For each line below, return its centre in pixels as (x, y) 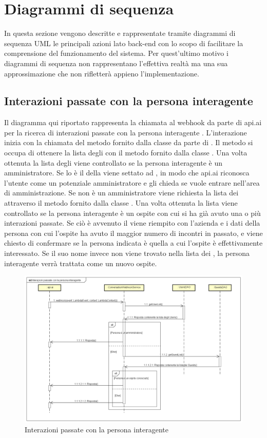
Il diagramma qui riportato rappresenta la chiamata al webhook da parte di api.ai (133, 122)
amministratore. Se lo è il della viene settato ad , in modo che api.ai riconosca (127, 173)
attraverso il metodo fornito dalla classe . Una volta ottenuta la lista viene (121, 203)
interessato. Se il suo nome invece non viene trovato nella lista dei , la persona (127, 253)
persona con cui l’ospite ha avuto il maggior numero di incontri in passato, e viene (133, 233)
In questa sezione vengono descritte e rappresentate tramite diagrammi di (120, 33)
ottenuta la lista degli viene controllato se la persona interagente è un (113, 162)
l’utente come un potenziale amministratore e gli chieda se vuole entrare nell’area (132, 182)
